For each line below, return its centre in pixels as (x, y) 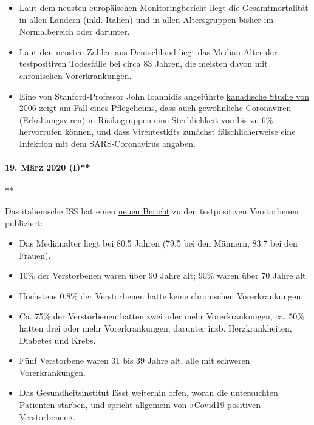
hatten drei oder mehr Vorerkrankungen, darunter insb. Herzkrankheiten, (155, 328)
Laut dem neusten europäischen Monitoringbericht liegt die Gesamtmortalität (164, 7)
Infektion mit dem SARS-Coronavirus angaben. (107, 143)
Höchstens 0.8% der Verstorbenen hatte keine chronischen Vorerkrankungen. (161, 295)
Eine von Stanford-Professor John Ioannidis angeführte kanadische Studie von (164, 96)
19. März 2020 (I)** (48, 167)
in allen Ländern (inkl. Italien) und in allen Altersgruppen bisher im (146, 19)
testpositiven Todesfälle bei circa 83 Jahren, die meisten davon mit (143, 63)
